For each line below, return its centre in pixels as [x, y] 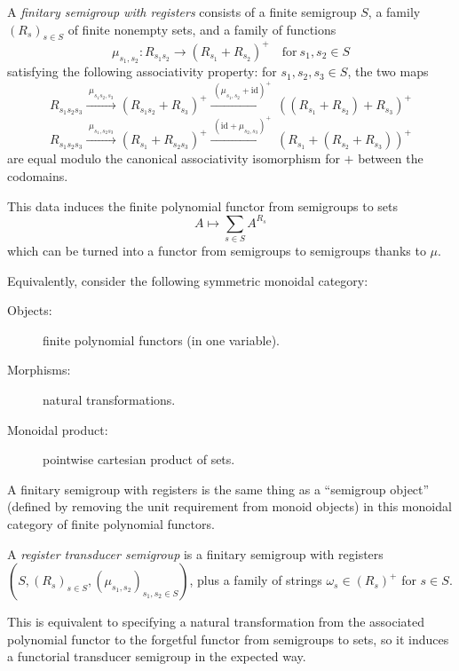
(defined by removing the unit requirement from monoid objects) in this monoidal [229, 506]
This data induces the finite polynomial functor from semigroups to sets [203, 205]
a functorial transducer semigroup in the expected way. [157, 656]
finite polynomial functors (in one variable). [161, 339]
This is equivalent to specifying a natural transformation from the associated [216, 622]
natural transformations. [109, 399]
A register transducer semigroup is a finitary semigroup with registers [195, 553]
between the [391, 158]
